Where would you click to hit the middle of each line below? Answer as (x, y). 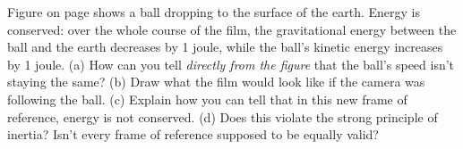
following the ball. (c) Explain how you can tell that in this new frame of (207, 99)
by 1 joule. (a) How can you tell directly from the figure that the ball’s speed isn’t (231, 64)
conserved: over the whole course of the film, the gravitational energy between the (232, 29)
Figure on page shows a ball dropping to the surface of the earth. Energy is (214, 12)
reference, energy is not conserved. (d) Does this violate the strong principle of (223, 116)
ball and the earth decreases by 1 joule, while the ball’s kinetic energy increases (225, 47)
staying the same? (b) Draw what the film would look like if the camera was (216, 82)
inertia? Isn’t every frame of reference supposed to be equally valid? (193, 134)
